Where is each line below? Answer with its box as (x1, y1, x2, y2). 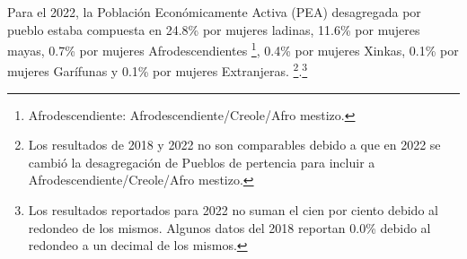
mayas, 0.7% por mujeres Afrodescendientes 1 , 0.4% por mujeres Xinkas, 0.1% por (7, 39, 459, 59)
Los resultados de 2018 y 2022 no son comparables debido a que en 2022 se (28, 135, 441, 154)
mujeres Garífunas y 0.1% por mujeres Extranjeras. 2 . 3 (7, 59, 308, 81)
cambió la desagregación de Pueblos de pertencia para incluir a (28, 152, 375, 171)
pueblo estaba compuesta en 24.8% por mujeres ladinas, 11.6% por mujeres (7, 20, 420, 39)
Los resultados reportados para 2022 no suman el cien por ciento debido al (28, 201, 438, 220)
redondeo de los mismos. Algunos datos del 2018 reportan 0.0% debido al (28, 218, 431, 237)
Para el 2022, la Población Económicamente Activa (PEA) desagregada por (7, 3, 421, 21)
